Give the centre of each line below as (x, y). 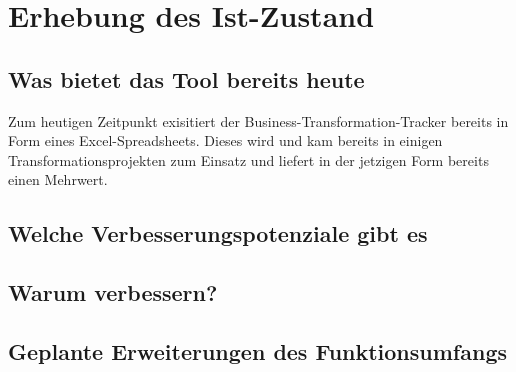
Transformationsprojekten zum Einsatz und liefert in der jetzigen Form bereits (248, 159)
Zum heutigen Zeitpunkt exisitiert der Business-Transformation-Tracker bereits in (258, 120)
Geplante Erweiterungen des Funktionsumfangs (257, 350)
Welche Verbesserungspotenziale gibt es (218, 233)
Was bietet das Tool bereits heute (186, 78)
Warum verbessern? (113, 292)
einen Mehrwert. (58, 179)
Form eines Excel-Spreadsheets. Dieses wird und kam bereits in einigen (225, 140)
